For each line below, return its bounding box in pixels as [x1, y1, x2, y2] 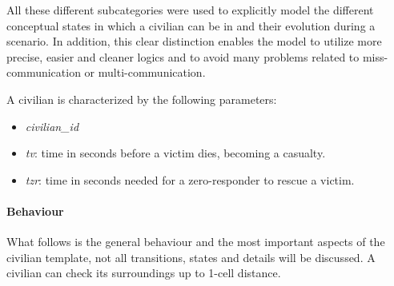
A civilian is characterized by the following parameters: [6, 90, 277, 107]
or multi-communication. [84, 64, 206, 81]
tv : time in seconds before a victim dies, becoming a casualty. [25, 145, 326, 161]
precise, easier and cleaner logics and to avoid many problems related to [6, 48, 360, 65]
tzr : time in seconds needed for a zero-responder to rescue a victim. [25, 171, 355, 188]
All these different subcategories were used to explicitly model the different [6, 2, 374, 18]
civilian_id [25, 117, 79, 134]
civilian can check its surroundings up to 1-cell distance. [6, 264, 281, 281]
